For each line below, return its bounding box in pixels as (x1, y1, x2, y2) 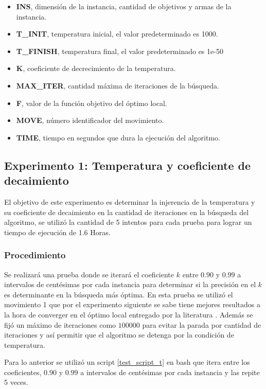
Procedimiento (4, 249, 66, 261)
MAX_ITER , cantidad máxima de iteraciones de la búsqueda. (16, 80, 219, 91)
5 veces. (4, 377, 28, 387)
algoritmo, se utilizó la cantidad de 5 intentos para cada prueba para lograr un (4, 217, 252, 227)
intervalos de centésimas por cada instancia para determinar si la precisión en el (4, 279, 256, 290)
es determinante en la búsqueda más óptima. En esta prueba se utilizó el (4, 289, 233, 299)
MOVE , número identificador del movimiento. (16, 115, 164, 126)
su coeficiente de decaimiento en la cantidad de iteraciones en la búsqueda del (4, 206, 249, 217)
